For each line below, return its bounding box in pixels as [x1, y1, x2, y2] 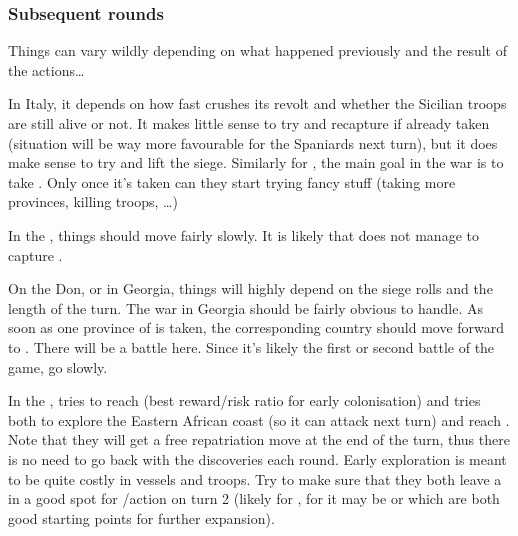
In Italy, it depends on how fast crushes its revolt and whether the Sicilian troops [8, 93, 507, 114]
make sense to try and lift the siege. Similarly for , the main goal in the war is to [8, 152, 504, 173]
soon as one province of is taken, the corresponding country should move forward [8, 317, 505, 338]
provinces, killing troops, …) [8, 191, 178, 212]
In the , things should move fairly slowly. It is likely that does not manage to [8, 224, 479, 245]
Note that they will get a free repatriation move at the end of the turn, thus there [8, 429, 510, 450]
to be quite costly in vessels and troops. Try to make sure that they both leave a [8, 468, 502, 489]
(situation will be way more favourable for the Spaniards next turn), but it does [8, 132, 498, 153]
